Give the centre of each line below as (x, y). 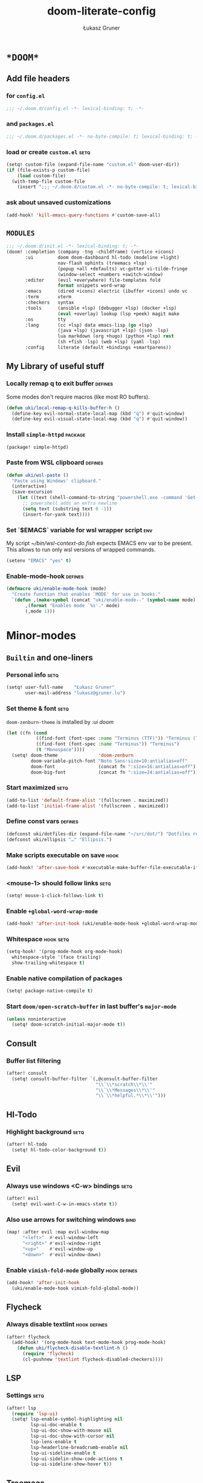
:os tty (46, 319)
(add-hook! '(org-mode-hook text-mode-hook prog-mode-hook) (89, 1343)
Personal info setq (33, 675)
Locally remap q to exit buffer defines (60, 383)
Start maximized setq (37, 787)
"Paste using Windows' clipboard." (56, 481)
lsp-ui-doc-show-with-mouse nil (71, 1431)
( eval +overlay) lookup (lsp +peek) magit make (119, 314)
